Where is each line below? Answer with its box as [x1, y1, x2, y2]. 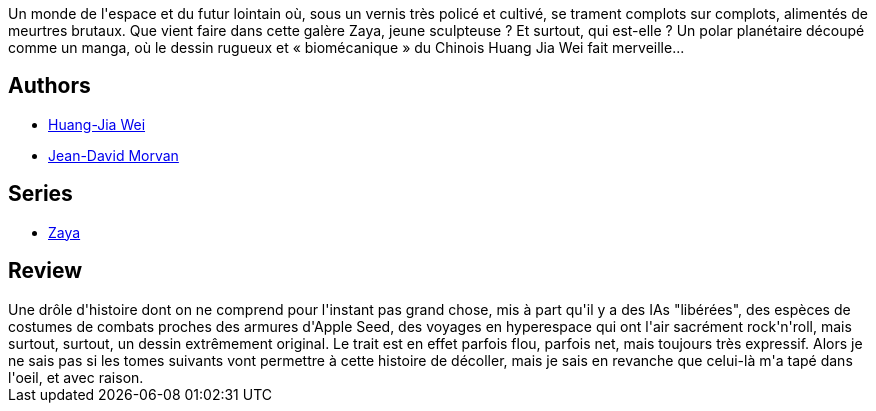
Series [8, 181, 73, 207]
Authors [8, 73, 91, 99]
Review [8, 258, 83, 284]
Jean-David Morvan [48, 146, 179, 164]
